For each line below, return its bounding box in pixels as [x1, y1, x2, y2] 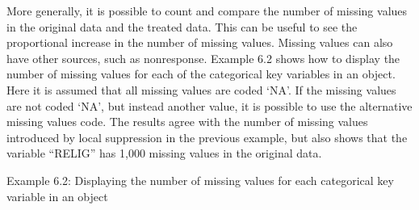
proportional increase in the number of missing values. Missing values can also [6, 34, 393, 51]
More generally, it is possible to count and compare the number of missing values [6, 2, 408, 19]
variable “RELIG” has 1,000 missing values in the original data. [6, 145, 322, 162]
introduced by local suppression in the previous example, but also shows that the [6, 128, 408, 145]
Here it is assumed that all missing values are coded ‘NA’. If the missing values [6, 81, 396, 98]
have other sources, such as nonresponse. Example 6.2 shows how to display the [6, 49, 400, 66]
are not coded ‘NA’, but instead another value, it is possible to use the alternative [6, 97, 413, 114]
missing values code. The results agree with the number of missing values [6, 113, 368, 130]
